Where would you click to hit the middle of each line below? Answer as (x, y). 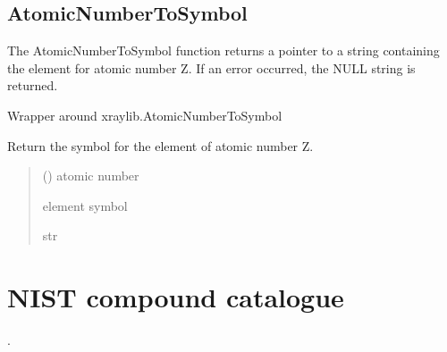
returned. (33, 85)
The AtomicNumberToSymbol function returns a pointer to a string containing (223, 50)
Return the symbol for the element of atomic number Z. (160, 145)
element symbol (85, 205)
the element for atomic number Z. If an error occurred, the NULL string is (211, 67)
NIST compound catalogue (176, 297)
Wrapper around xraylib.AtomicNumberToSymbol (145, 115)
